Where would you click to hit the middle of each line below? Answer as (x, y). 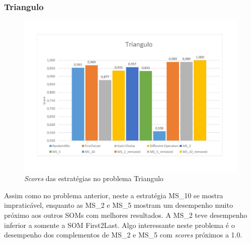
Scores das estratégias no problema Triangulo (94, 178)
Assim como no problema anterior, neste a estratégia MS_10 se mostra (114, 195)
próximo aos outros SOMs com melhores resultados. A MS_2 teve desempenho (126, 215)
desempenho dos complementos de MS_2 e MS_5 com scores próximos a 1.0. (123, 235)
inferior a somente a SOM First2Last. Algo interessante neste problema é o (119, 225)
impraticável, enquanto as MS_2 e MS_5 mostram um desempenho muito (118, 205)
